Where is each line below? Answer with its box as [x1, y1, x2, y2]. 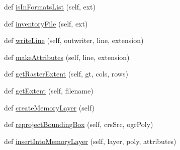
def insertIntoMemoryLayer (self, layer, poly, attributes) [4, 135, 176, 146]
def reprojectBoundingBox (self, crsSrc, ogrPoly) [4, 119, 153, 129]
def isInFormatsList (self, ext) [4, 1, 96, 11]
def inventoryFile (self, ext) [4, 18, 88, 28]
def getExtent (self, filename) [4, 85, 94, 95]
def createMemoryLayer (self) [4, 102, 95, 112]
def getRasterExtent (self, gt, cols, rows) [4, 68, 128, 79]
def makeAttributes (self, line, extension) [4, 51, 130, 62]
